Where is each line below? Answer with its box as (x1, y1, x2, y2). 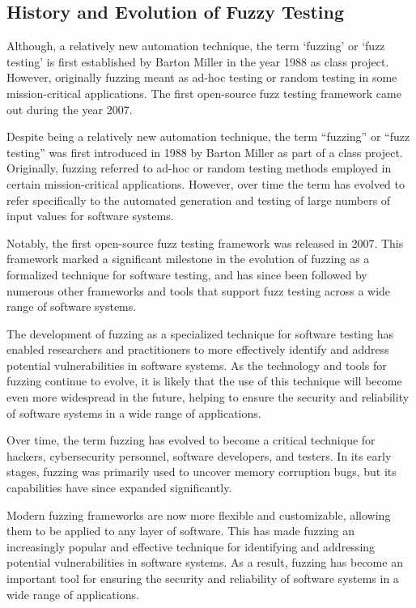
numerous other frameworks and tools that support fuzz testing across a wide (6, 282, 391, 299)
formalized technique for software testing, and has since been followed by (6, 266, 367, 283)
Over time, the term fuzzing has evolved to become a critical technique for (6, 432, 376, 449)
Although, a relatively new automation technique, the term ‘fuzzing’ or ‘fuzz (6, 37, 385, 54)
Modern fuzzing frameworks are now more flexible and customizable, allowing (6, 506, 391, 523)
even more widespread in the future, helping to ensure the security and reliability (6, 389, 410, 406)
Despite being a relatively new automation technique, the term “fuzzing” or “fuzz (6, 128, 410, 145)
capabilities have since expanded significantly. (6, 479, 232, 496)
